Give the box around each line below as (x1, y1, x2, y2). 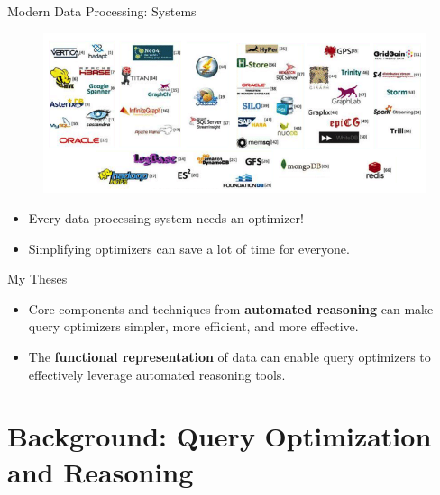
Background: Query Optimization (7, 418, 432, 454)
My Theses (7, 269, 68, 288)
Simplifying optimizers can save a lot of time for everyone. (28, 238, 350, 257)
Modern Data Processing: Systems (7, 2, 197, 20)
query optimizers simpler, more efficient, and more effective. (28, 317, 359, 336)
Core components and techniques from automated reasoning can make (28, 299, 434, 318)
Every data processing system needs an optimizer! (28, 209, 304, 228)
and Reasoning (7, 453, 194, 490)
